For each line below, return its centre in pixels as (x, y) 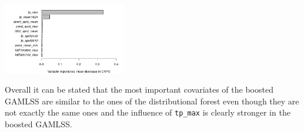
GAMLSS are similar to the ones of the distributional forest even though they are (152, 101)
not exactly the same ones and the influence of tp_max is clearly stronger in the (148, 112)
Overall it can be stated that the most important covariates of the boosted (139, 89)
